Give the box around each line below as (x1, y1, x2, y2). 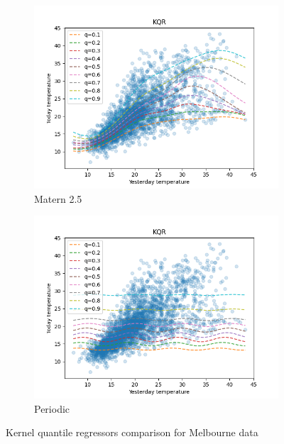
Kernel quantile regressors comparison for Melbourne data (6, 425, 258, 440)
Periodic (34, 401, 70, 416)
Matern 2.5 (34, 191, 82, 206)
